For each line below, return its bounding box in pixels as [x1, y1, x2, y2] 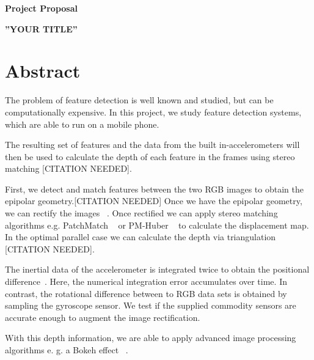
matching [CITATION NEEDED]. [5, 162, 132, 175]
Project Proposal [5, 2, 78, 14]
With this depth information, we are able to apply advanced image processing [5, 331, 296, 344]
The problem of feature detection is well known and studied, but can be [5, 94, 274, 106]
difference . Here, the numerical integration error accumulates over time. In [5, 275, 287, 288]
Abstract [5, 58, 81, 83]
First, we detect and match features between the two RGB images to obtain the [5, 182, 304, 195]
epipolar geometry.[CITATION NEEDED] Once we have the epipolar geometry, [5, 194, 302, 207]
